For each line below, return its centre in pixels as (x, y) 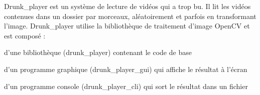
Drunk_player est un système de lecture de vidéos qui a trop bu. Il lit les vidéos (127, 6)
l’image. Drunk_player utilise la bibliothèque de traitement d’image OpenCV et (127, 26)
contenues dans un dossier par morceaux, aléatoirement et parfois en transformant (130, 16)
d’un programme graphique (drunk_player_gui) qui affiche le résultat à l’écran (126, 69)
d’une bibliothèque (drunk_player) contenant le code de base (98, 52)
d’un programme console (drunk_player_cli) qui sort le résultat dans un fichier (126, 86)
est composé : (25, 35)
